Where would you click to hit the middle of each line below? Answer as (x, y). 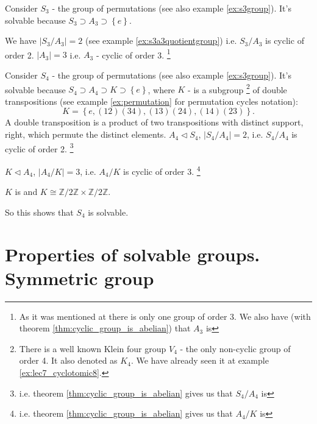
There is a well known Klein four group (93, 348)
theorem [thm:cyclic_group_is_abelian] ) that (105, 328)
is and (26, 192)
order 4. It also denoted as (68, 360)
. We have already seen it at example (200, 360)
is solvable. (108, 212)
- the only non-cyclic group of (235, 348)
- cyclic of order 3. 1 (133, 54)
